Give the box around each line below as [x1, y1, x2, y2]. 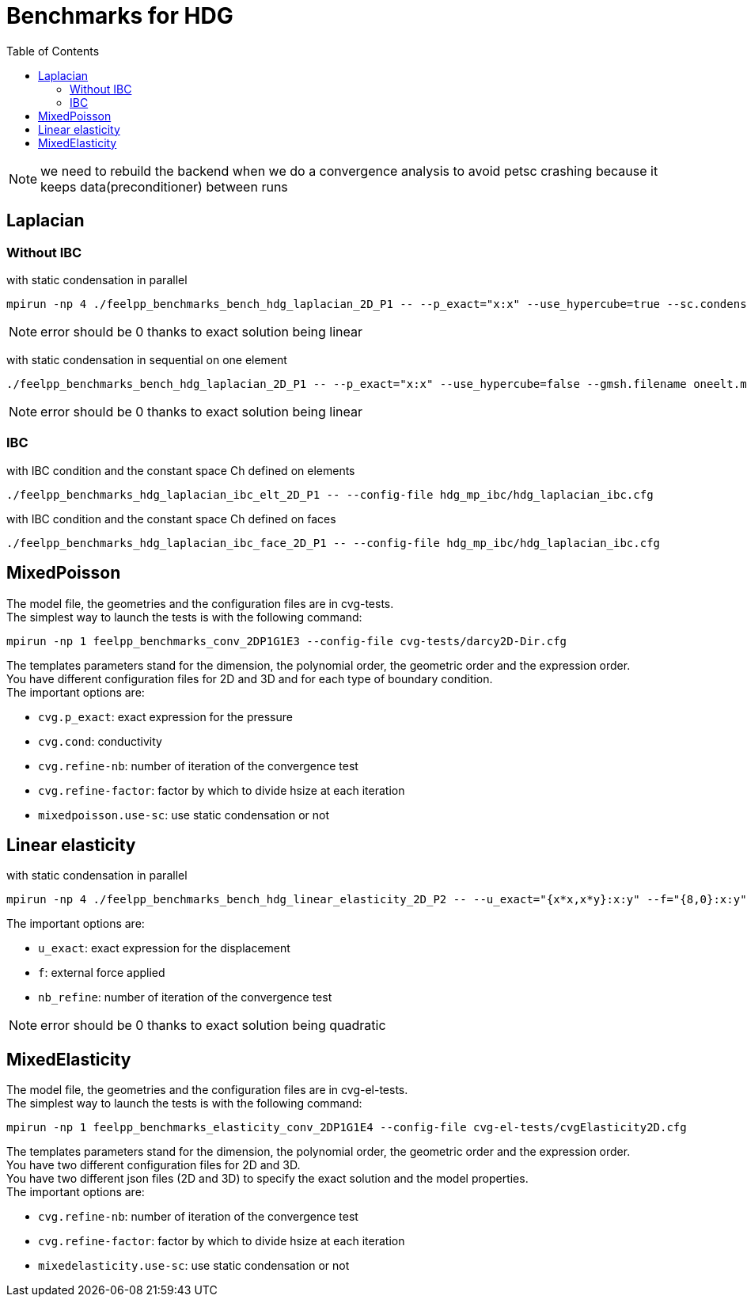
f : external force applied [38, 966, 165, 980]
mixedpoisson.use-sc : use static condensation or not [38, 807, 330, 822]
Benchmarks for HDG [6, 2, 233, 29]
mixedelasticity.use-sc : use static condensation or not [38, 1259, 350, 1273]
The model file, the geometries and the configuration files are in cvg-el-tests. [6, 1083, 408, 1097]
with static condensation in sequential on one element [6, 352, 287, 367]
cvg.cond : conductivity [38, 734, 162, 748]
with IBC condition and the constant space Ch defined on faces [6, 511, 336, 526]
